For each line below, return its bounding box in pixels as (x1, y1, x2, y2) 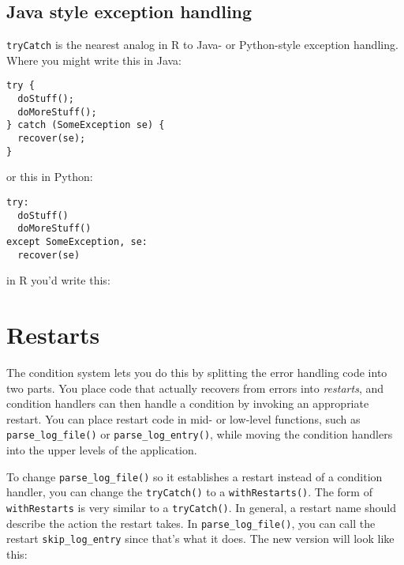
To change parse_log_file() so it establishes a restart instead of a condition (6, 468, 383, 484)
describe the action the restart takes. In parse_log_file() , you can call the (6, 514, 376, 531)
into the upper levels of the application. (6, 442, 197, 458)
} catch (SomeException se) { (6, 119, 165, 131)
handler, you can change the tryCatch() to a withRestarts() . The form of (6, 484, 372, 500)
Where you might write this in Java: (6, 51, 182, 68)
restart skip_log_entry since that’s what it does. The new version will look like (6, 530, 395, 547)
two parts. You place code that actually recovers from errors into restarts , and (6, 379, 383, 396)
